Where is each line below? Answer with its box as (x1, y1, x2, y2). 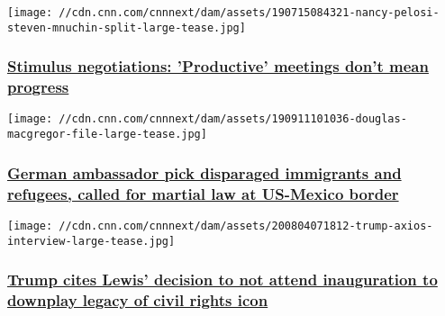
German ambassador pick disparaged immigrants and (7, 161, 402, 184)
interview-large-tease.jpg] (7, 234, 176, 248)
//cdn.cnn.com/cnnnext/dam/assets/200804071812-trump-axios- (59, 219, 433, 232)
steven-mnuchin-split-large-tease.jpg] (7, 21, 246, 34)
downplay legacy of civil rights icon (7, 289, 268, 311)
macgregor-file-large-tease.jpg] (7, 128, 207, 141)
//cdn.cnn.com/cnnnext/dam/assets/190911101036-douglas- (59, 113, 407, 126)
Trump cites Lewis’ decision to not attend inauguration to (7, 268, 438, 291)
